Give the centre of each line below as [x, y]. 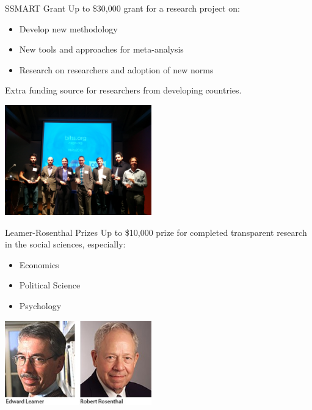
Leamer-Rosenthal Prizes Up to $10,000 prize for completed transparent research [156, 232]
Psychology [40, 305]
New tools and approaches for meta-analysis [101, 49]
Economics [39, 264]
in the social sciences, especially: [65, 244]
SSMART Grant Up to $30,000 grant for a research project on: [122, 8]
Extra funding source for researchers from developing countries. [123, 90]
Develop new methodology [68, 28]
